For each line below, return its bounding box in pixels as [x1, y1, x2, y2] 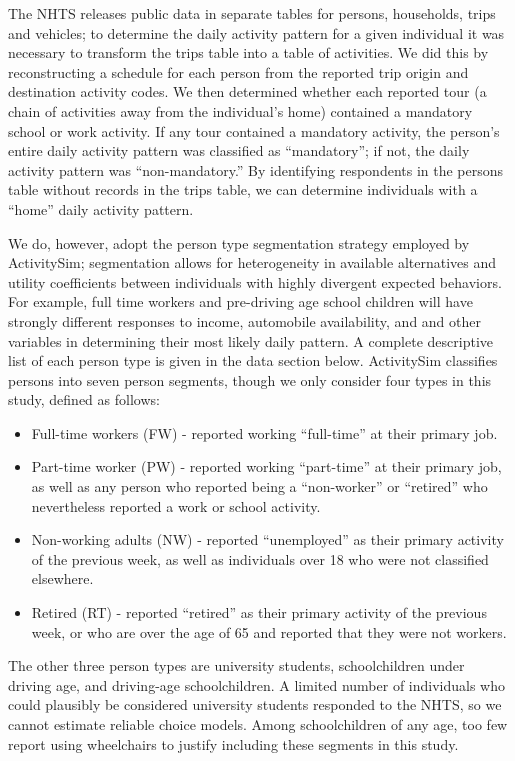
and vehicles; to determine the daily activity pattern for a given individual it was [8, 22, 505, 43]
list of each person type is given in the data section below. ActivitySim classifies [8, 350, 498, 371]
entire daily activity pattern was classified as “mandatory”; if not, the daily [8, 140, 470, 161]
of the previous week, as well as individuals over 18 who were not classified [31, 548, 489, 569]
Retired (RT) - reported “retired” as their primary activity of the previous [31, 602, 487, 623]
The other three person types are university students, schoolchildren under [8, 655, 465, 676]
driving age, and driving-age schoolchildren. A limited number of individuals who [8, 674, 505, 695]
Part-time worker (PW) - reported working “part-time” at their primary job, [31, 456, 502, 477]
